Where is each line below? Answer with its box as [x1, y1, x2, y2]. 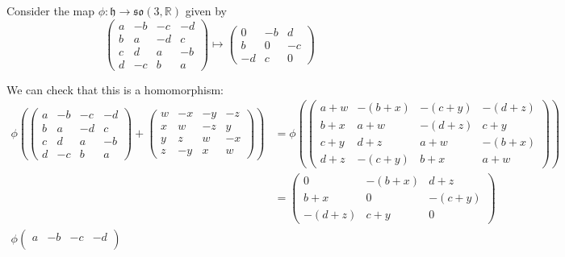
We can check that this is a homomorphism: [6, 81, 224, 97]
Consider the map [6, 2, 95, 19]
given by [185, 2, 227, 19]
